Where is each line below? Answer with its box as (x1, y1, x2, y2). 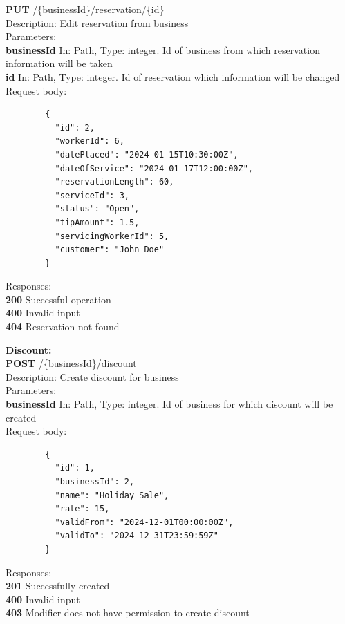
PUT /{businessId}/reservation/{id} (6, 2, 165, 16)
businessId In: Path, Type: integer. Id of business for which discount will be (6, 397, 333, 411)
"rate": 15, (55, 504, 110, 514)
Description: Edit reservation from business (6, 15, 189, 30)
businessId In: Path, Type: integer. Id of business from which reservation (6, 42, 320, 57)
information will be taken (6, 56, 113, 70)
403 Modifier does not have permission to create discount (6, 605, 250, 620)
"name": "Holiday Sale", (55, 490, 169, 500)
